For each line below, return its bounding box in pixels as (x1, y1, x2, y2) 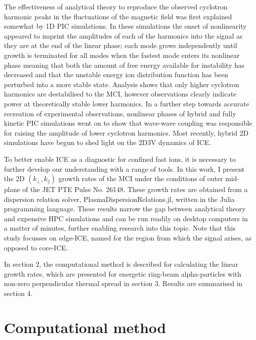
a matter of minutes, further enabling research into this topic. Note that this (4, 223, 236, 233)
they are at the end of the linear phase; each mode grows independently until (4, 40, 237, 50)
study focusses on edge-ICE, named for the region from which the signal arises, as (4, 233, 252, 243)
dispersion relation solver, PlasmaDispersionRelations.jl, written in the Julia (4, 194, 235, 204)
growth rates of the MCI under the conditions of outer (58, 173, 223, 184)
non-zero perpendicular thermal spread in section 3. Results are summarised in (4, 278, 243, 289)
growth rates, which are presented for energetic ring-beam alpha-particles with (4, 268, 242, 279)
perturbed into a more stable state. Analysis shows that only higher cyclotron (4, 79, 239, 89)
